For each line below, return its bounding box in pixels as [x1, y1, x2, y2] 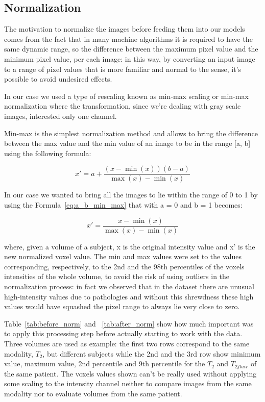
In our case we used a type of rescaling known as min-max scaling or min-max [4, 90, 249, 101]
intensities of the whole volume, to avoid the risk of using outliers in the [4, 271, 230, 282]
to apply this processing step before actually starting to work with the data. [4, 328, 243, 339]
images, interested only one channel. [4, 110, 117, 121]
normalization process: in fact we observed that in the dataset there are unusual [4, 281, 254, 292]
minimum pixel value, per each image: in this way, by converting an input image [4, 53, 255, 64]
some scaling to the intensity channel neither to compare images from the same [4, 378, 252, 389]
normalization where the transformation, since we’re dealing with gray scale [4, 100, 241, 111]
